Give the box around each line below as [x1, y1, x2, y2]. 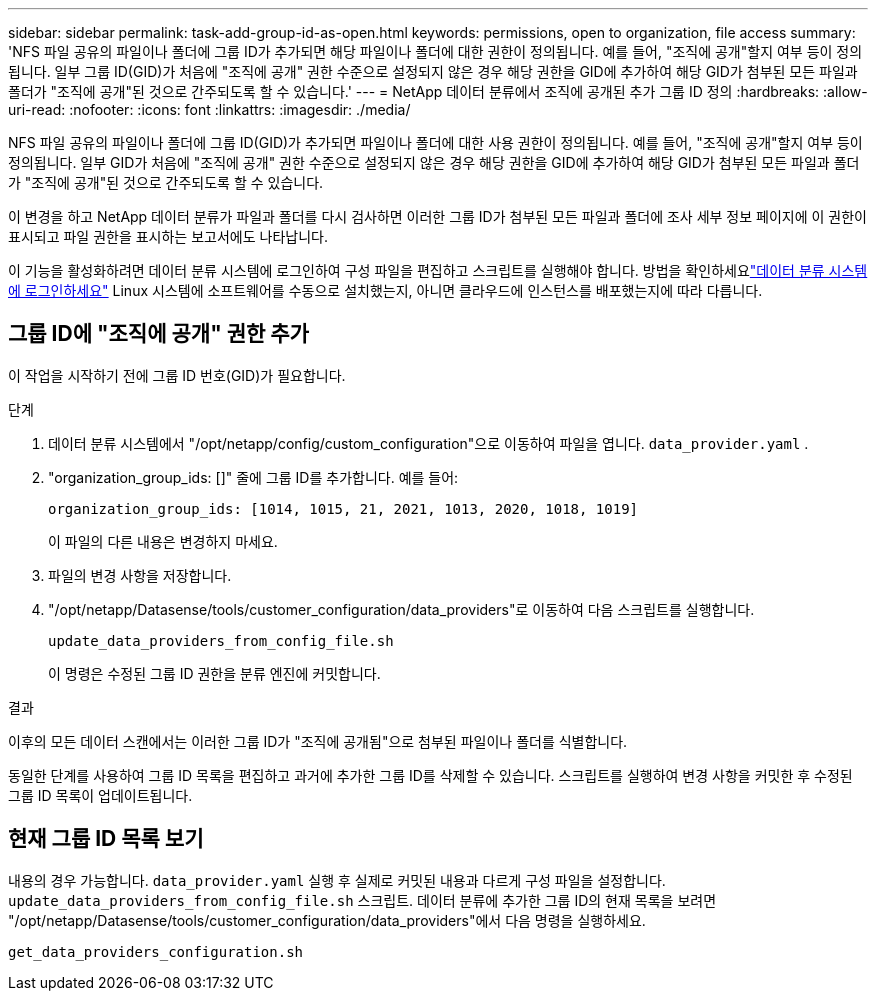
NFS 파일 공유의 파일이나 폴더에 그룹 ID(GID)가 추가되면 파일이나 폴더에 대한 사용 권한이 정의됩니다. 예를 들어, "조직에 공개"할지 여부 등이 [8, 134, 863, 151]
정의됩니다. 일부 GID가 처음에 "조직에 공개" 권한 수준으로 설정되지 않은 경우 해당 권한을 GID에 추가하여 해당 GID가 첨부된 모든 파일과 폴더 [8, 154, 860, 171]
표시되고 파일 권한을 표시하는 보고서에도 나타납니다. [8, 228, 328, 245]
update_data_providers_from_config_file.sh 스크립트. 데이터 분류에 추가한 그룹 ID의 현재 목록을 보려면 [8, 891, 717, 909]
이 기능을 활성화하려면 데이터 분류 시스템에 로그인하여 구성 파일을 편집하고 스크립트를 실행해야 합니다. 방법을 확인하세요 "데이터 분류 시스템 [8, 262, 868, 279]
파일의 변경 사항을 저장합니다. [48, 566, 232, 584]
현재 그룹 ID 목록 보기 [8, 826, 204, 852]
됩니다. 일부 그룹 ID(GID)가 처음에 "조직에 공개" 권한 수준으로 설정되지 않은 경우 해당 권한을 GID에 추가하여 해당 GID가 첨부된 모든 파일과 [8, 63, 858, 80]
